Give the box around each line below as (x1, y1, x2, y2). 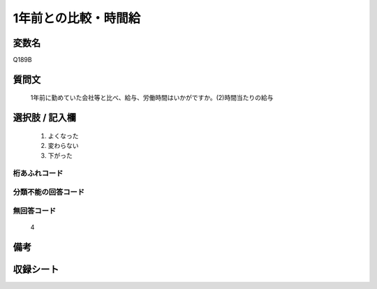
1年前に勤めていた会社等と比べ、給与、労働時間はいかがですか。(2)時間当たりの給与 (30, 94, 274, 102)
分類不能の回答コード (13, 187, 85, 197)
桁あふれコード (13, 168, 64, 178)
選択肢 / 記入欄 (13, 112, 77, 124)
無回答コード (13, 206, 57, 216)
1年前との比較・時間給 (13, 10, 141, 26)
